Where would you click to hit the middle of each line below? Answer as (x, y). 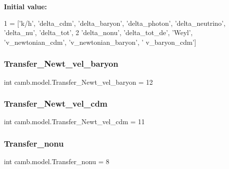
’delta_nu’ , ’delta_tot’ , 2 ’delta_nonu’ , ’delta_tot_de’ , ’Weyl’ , (98, 32)
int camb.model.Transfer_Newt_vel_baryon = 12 (79, 82)
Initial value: (26, 6)
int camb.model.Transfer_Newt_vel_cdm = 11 (74, 122)
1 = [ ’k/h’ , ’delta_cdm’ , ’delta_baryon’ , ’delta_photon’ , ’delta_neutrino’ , (115, 23)
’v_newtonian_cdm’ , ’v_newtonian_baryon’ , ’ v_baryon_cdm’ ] (100, 42)
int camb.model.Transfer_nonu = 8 (57, 161)
